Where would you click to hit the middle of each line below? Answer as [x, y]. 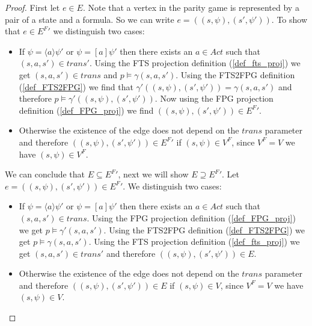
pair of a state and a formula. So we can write [90, 19]
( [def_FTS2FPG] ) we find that [76, 86]
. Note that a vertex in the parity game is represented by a [191, 7]
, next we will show [153, 174]
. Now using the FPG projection [214, 98]
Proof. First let [32, 7]
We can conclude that [45, 174]
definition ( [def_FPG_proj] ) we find [86, 110]
